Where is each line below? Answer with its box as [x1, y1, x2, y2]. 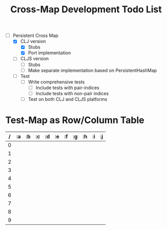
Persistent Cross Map [12, 32, 59, 39]
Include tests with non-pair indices [35, 90, 109, 96]
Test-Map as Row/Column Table [5, 114, 144, 126]
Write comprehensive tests [28, 78, 85, 85]
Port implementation [28, 50, 71, 56]
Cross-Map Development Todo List [10, 4, 162, 15]
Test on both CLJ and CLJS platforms [28, 96, 108, 102]
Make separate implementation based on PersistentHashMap [28, 67, 157, 73]
